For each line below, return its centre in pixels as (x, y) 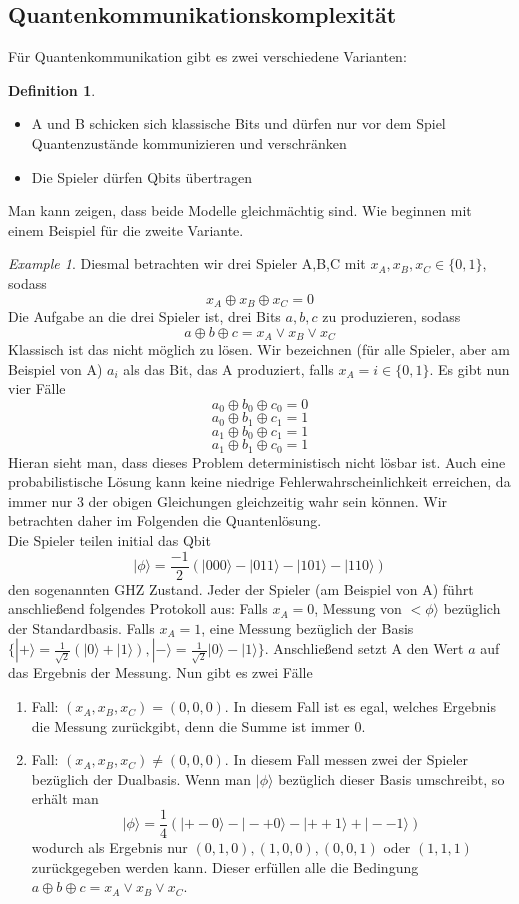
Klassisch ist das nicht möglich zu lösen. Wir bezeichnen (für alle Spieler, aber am (259, 349)
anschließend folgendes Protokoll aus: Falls (138, 608)
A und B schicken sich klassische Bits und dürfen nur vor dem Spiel (238, 123)
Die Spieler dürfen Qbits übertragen (141, 176)
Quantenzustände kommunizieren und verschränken (189, 142)
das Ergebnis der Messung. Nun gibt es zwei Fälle (160, 672)
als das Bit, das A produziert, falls (228, 368)
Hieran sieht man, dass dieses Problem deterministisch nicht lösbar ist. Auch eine (257, 461)
